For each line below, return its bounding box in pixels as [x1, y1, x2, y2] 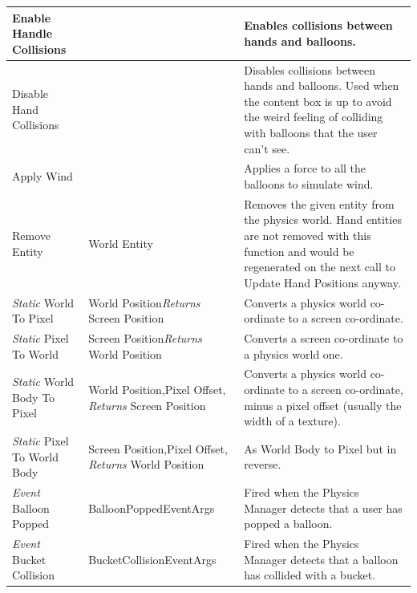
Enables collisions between [244, 17, 393, 34]
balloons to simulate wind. [244, 175, 374, 192]
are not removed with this [244, 226, 371, 243]
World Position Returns [88, 294, 200, 311]
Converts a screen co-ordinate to [244, 330, 403, 347]
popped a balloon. [244, 515, 333, 532]
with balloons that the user [244, 124, 378, 140]
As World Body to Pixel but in [244, 440, 397, 457]
